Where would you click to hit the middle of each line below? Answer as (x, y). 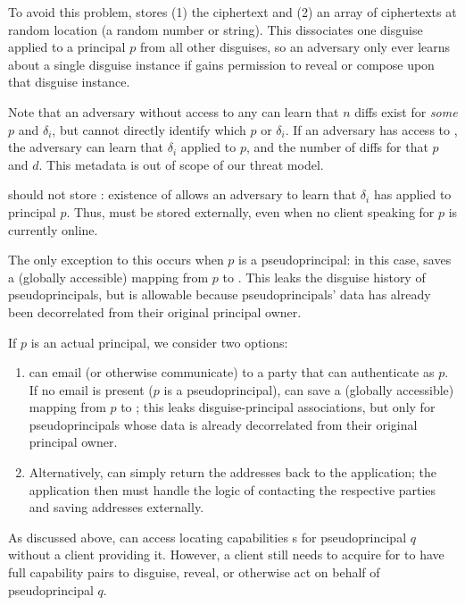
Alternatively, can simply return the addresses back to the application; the (233, 472)
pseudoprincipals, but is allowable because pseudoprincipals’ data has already (220, 294)
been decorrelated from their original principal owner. (155, 311)
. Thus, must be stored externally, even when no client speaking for (250, 211)
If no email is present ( (91, 389)
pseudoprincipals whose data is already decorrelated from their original (223, 424)
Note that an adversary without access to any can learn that (174, 111)
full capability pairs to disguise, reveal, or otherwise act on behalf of (194, 572)
